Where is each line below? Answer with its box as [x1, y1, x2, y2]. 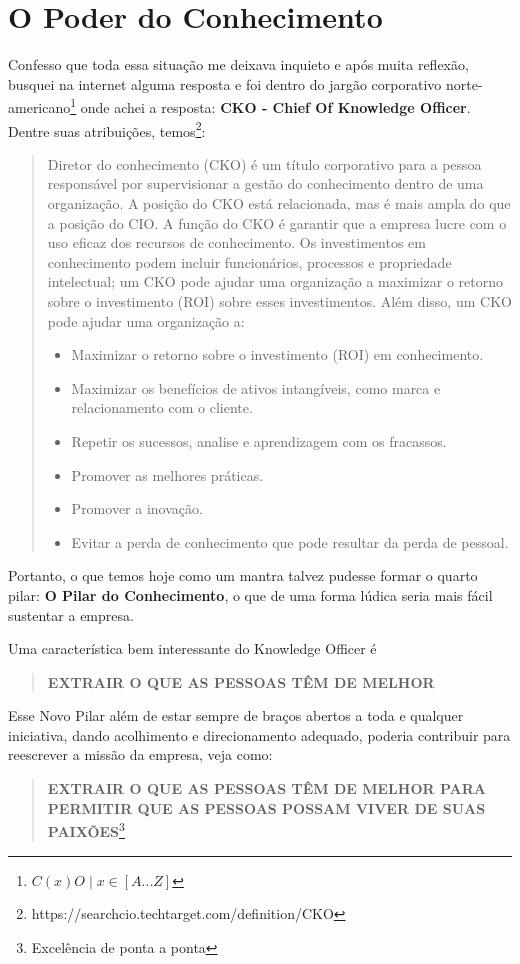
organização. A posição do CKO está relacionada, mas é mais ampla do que [47, 193, 511, 213]
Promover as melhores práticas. [71, 464, 264, 485]
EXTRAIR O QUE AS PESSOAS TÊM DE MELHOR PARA [47, 778, 487, 799]
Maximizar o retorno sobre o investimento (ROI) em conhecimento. [71, 344, 484, 365]
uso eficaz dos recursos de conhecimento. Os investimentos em [47, 232, 426, 253]
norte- [445, 73, 483, 94]
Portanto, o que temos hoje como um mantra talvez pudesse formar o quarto [8, 565, 478, 586]
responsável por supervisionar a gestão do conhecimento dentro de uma [47, 173, 484, 194]
